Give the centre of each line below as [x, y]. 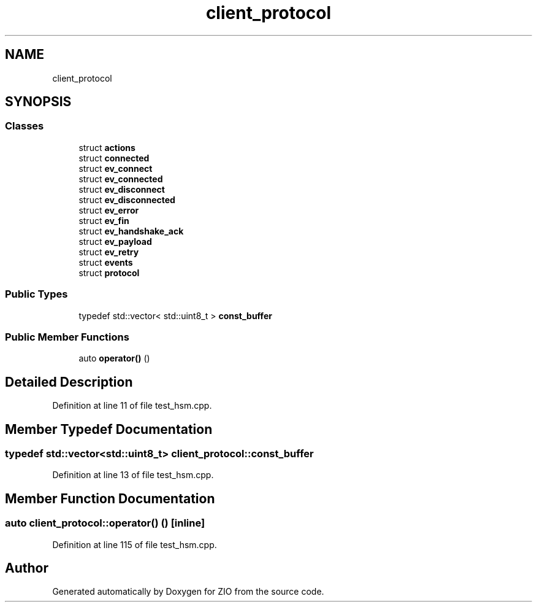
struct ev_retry [109, 252]
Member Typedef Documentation [109, 429]
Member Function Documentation [110, 498]
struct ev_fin [104, 220]
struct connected [114, 158]
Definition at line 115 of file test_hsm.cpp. [135, 544]
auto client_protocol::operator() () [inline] [105, 523]
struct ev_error [109, 210]
